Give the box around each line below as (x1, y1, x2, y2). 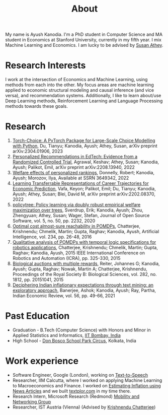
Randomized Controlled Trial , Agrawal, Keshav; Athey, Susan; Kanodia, (12, 159, 159, 165)
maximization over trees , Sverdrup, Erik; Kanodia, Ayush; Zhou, (12, 207, 143, 213)
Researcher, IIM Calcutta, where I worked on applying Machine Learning (12, 377, 162, 383)
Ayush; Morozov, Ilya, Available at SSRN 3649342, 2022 (12, 175, 129, 181)
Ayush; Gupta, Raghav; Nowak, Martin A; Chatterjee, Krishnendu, (12, 266, 147, 272)
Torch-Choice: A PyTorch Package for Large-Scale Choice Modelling (12, 137, 155, 144)
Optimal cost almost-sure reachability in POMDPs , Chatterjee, (12, 223, 141, 229)
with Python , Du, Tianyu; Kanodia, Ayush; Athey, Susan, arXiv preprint (12, 143, 157, 149)
